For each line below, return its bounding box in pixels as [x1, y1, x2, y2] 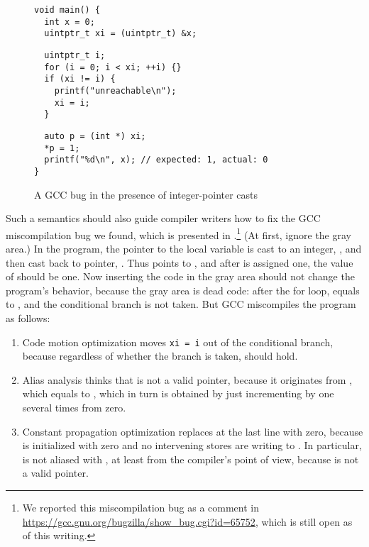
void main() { [34, 5, 101, 15]
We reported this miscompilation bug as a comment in [22, 499, 259, 514]
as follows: [6, 310, 50, 325]
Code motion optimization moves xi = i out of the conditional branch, [22, 334, 334, 349]
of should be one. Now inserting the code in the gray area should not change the [6, 269, 355, 284]
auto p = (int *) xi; [44, 131, 146, 141]
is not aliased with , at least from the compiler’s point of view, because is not [22, 451, 359, 466]
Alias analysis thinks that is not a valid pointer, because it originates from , [22, 372, 353, 387]
